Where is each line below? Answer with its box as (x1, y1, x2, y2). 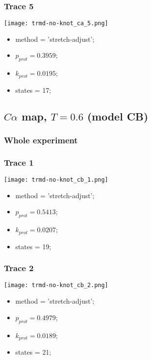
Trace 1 (4, 156, 34, 168)
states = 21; (15, 346, 51, 357)
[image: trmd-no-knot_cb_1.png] (4, 176, 108, 184)
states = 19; (15, 241, 51, 251)
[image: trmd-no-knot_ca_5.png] (4, 20, 108, 27)
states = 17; (15, 85, 51, 95)
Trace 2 (4, 262, 34, 274)
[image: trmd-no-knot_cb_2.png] (4, 282, 108, 289)
